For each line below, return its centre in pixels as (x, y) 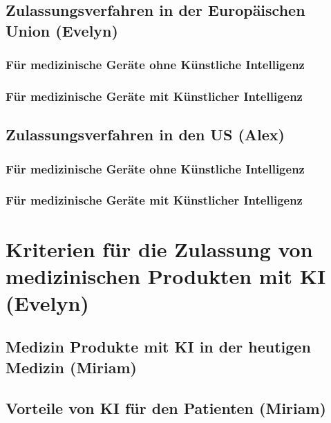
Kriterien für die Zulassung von (159, 248)
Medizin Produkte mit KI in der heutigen (158, 347)
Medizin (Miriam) (71, 367)
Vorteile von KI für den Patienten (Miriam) (166, 407)
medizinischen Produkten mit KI (166, 275)
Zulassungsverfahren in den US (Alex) (145, 134)
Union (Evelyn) (62, 30)
